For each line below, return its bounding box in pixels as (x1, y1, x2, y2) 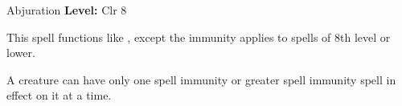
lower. (6, 44, 35, 61)
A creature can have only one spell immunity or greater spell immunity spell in (6, 71, 396, 88)
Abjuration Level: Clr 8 (6, 2, 127, 18)
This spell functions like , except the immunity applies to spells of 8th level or (6, 28, 391, 45)
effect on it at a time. (6, 87, 112, 104)
